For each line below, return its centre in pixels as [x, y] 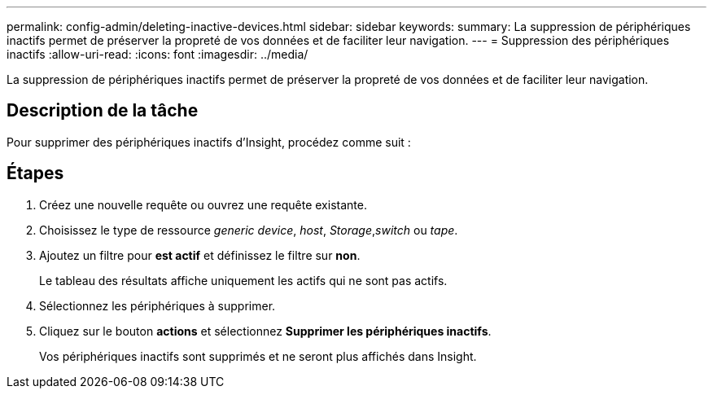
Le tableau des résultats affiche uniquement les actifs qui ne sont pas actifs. [243, 280]
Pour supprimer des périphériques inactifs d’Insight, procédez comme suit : [209, 142]
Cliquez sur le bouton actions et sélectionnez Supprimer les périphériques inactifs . [265, 331]
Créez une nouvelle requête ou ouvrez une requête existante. [203, 204]
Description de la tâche [103, 111]
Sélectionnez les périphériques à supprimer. [157, 305]
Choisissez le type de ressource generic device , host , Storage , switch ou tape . [249, 230]
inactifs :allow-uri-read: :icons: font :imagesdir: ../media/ [157, 54]
